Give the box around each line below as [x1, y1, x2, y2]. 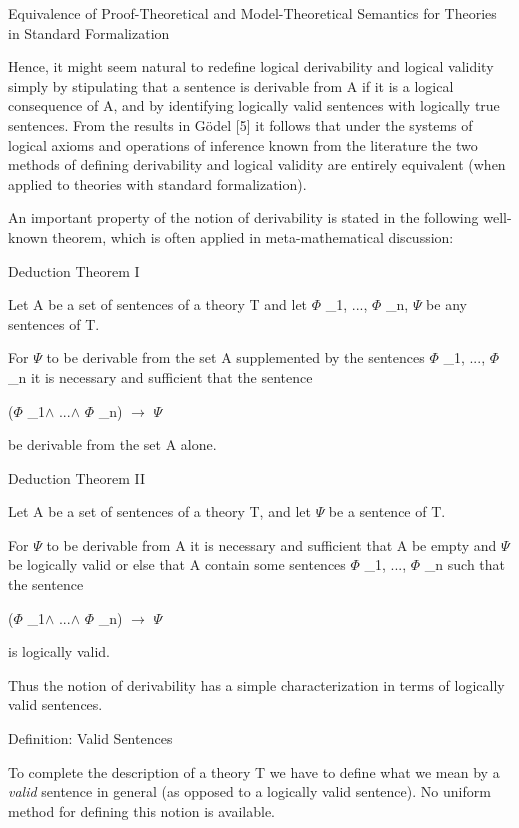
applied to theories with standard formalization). [8, 173, 307, 194]
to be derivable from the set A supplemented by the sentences [46, 347, 425, 368]
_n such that [424, 554, 506, 575]
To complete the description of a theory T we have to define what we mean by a [8, 761, 500, 782]
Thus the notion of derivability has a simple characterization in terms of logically [8, 674, 505, 695]
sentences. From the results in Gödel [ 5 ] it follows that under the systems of [8, 114, 473, 135]
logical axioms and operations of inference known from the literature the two [8, 134, 478, 155]
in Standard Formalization [8, 22, 170, 43]
